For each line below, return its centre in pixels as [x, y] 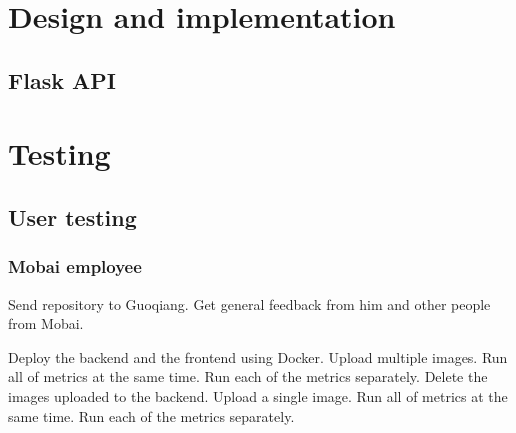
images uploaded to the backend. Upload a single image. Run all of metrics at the [258, 395]
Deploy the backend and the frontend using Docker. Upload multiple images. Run [258, 356]
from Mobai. [46, 323]
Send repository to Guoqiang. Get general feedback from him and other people [249, 303]
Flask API [62, 79]
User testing [72, 216]
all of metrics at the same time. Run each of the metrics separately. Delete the [248, 376]
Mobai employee [75, 266]
